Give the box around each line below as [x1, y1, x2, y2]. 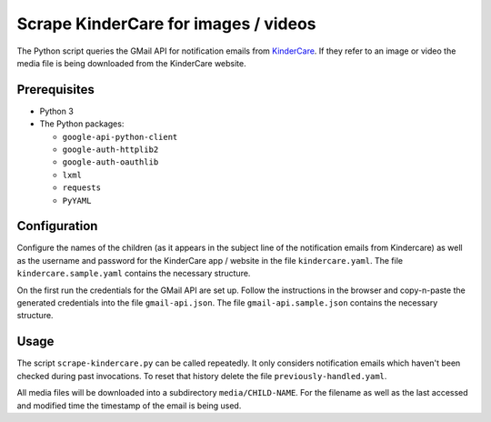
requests [62, 183, 102, 193]
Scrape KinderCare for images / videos [16, 14, 317, 34]
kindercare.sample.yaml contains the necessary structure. [16, 268, 251, 279]
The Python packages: [39, 118, 125, 129]
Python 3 [39, 105, 75, 116]
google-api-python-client [62, 132, 178, 142]
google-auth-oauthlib [62, 157, 159, 167]
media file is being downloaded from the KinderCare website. [16, 57, 247, 68]
